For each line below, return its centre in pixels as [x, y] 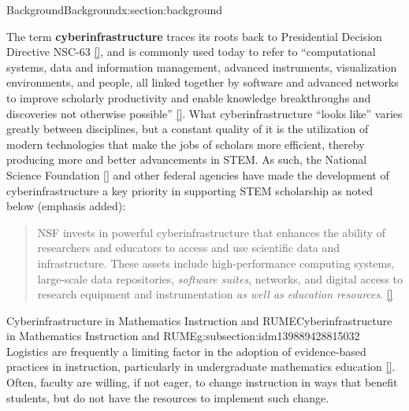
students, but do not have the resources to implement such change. [168, 397]
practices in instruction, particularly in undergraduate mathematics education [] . [201, 367]
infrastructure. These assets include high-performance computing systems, [216, 263]
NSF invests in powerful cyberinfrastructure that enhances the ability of [212, 232]
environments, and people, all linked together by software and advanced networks [203, 82]
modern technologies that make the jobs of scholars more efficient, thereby [186, 144]
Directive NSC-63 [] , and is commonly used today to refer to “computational [191, 52]
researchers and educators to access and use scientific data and [189, 248]
